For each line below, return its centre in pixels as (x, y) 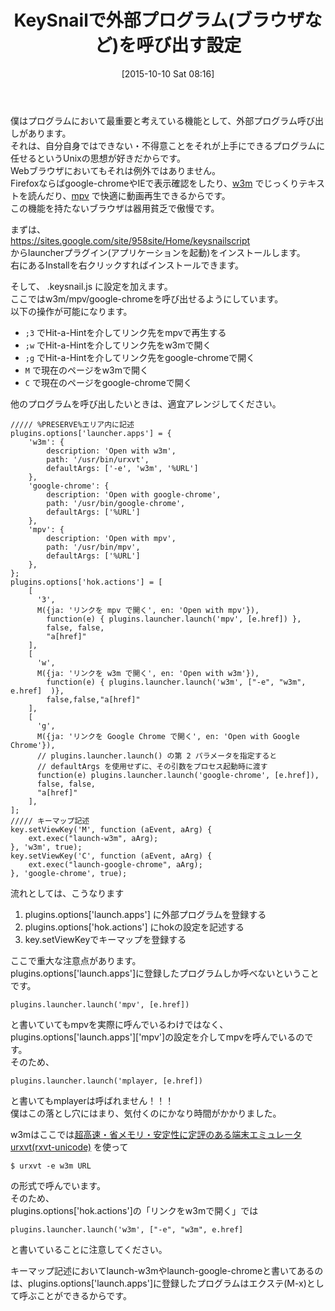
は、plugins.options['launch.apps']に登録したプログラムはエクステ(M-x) (158, 1283)
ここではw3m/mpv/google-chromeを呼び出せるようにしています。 (147, 298)
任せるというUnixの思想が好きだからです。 (98, 158)
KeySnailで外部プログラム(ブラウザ (159, 20)
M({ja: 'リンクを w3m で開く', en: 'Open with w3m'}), (148, 673)
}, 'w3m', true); (46, 847)
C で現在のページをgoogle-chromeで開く (108, 382)
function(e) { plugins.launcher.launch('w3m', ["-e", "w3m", (176, 682)
